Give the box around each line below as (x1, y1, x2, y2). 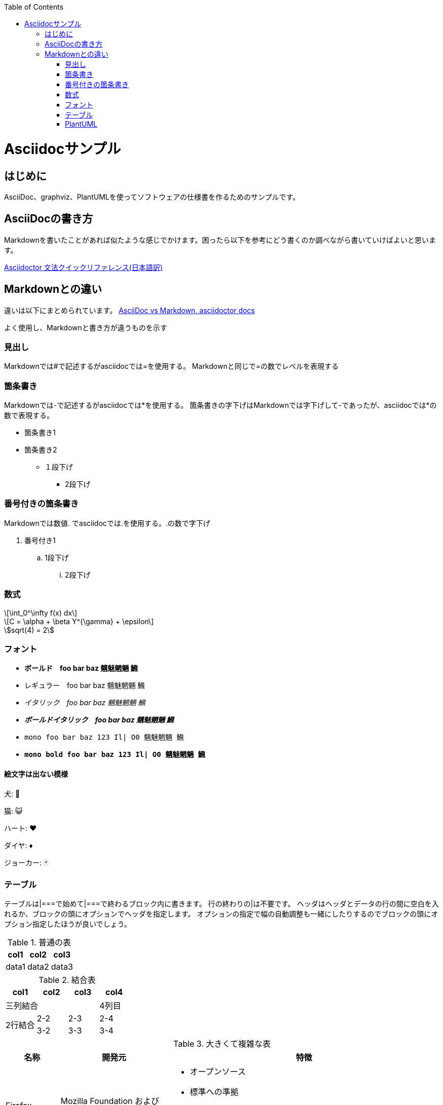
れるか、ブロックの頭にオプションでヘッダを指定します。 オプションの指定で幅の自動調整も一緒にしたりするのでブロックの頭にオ (4, 909, 438, 919)
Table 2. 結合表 (39, 975, 96, 985)
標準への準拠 (190, 1087, 239, 1097)
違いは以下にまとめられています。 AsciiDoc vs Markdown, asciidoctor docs (4, 306, 255, 315)
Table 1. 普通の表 (7, 937, 71, 948)
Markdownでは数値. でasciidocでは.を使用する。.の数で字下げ (4, 518, 210, 527)
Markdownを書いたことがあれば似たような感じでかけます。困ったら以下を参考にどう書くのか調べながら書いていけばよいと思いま (4, 235, 436, 244)
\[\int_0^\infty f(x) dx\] (4, 608, 78, 617)
